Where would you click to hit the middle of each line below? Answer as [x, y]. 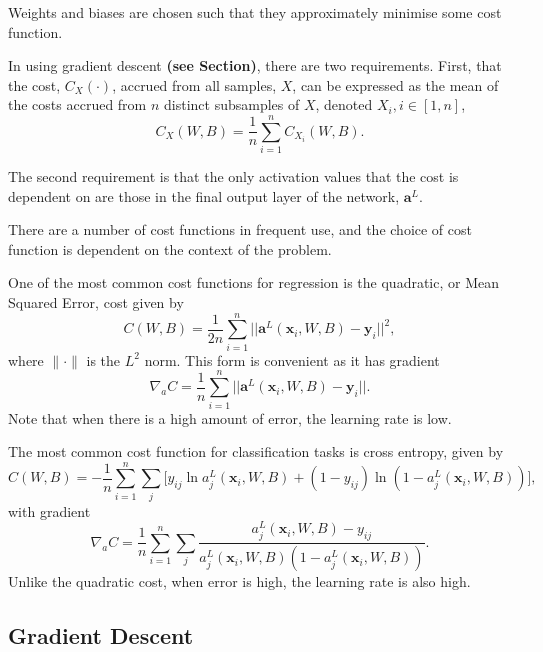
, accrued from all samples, [194, 84]
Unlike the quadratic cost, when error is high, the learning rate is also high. [239, 581]
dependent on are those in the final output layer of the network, [204, 195]
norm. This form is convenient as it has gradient [292, 359]
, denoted [344, 104]
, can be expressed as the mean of [395, 84]
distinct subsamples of [232, 104]
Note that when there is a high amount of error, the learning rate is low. [230, 417]
